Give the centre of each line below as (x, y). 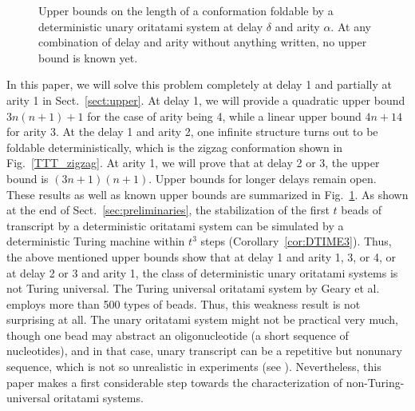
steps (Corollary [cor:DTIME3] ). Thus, (296, 241)
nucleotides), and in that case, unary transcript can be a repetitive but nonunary (204, 351)
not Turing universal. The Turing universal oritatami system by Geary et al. (193, 288)
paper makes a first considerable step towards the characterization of (174, 382)
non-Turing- (375, 382)
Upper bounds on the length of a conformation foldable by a (186, 10)
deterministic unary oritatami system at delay (151, 26)
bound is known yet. (88, 57)
